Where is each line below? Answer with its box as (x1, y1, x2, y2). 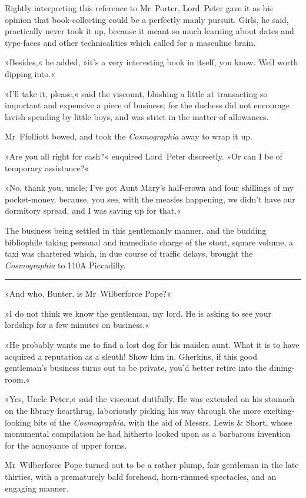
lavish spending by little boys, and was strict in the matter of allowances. (5, 110, 269, 122)
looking (5, 416, 31, 428)
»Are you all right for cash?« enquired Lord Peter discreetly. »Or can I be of (5, 150, 282, 162)
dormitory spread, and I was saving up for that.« (5, 204, 181, 217)
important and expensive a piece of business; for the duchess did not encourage (5, 99, 290, 111)
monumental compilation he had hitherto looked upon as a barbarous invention (5, 427, 291, 440)
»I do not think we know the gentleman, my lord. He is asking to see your (5, 307, 271, 319)
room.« (5, 373, 31, 385)
